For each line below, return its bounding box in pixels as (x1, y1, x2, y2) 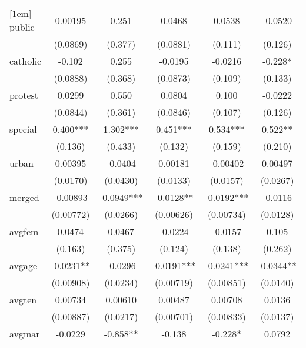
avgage (9, 259, 38, 272)
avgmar (9, 327, 40, 340)
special (9, 122, 37, 136)
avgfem (9, 225, 39, 238)
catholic (9, 54, 42, 68)
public (9, 20, 35, 34)
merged (9, 190, 39, 204)
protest (9, 88, 39, 102)
